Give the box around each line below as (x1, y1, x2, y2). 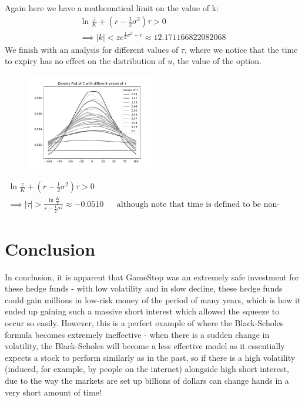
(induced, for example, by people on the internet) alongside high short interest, (5, 363, 289, 375)
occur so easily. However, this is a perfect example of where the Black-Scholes (5, 317, 284, 329)
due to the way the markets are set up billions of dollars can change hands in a (5, 374, 289, 386)
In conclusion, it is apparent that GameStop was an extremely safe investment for (5, 270, 300, 283)
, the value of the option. (172, 55, 262, 67)
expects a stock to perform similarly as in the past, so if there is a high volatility (5, 351, 296, 363)
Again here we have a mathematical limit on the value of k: (5, 2, 219, 14)
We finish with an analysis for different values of (5, 43, 179, 55)
